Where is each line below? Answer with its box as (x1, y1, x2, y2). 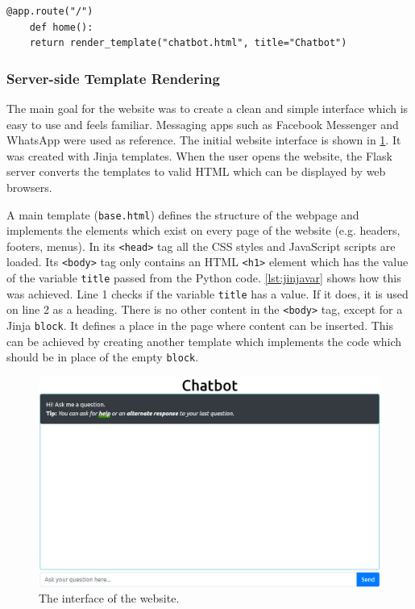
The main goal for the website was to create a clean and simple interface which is (6, 100, 409, 116)
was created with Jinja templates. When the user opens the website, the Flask (6, 147, 392, 164)
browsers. (6, 178, 52, 195)
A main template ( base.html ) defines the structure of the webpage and (6, 206, 359, 223)
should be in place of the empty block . (6, 348, 199, 365)
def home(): (29, 21, 93, 33)
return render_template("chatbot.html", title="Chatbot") (29, 37, 347, 49)
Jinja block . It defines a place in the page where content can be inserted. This (6, 317, 393, 334)
